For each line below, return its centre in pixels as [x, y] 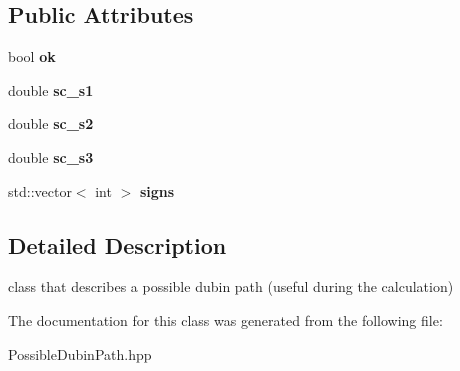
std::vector [40, 190]
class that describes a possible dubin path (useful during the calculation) [231, 286]
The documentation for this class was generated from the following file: [225, 319]
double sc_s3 [51, 156]
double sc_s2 [51, 123]
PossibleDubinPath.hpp [80, 353]
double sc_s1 [51, 89]
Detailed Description [117, 244]
